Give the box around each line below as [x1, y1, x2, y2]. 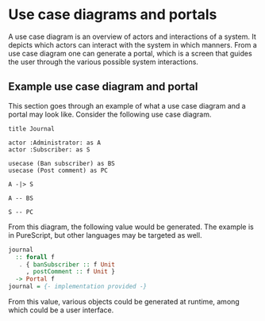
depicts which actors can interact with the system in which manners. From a [8, 40, 258, 49]
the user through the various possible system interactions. [8, 57, 198, 67]
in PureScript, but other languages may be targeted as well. [8, 230, 202, 239]
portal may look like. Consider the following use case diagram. [8, 109, 212, 119]
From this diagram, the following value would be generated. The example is [8, 222, 254, 231]
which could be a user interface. [8, 305, 114, 315]
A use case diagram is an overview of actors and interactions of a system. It [8, 32, 256, 41]
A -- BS [8, 194, 34, 202]
